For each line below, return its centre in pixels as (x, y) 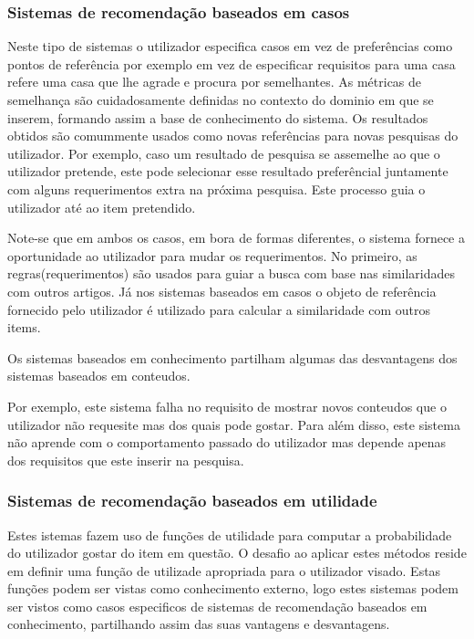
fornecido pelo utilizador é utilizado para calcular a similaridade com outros (219, 309)
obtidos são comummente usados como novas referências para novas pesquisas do (233, 136)
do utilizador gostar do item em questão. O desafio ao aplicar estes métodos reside (237, 553)
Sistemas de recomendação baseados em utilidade (192, 501)
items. (24, 327)
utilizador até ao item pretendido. (102, 207)
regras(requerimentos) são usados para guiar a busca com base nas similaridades (232, 273)
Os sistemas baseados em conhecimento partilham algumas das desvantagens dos (232, 357)
